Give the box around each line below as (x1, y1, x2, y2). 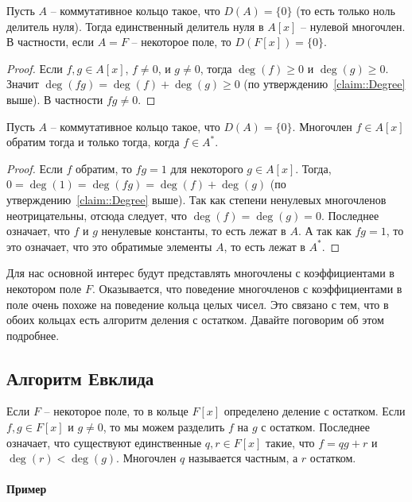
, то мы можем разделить (103, 419, 225, 435)
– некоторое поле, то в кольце (44, 403, 189, 419)
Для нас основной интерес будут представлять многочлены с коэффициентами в (6, 265, 395, 281)
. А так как (297, 222, 352, 239)
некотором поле (6, 280, 82, 296)
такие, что (266, 434, 315, 450)
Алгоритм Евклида (6, 365, 154, 390)
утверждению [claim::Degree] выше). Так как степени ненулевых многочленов (6, 191, 387, 207)
